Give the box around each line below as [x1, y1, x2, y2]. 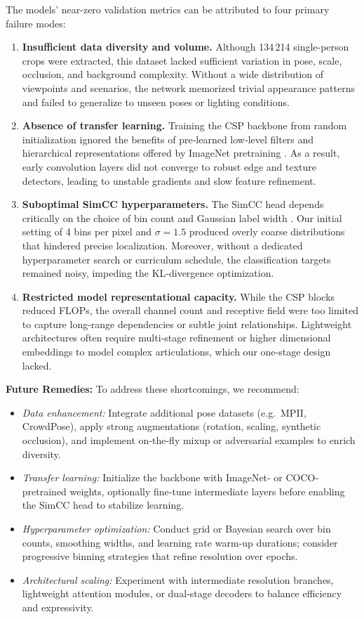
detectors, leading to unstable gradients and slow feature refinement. [22, 173, 316, 188]
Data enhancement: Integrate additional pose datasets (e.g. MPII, [22, 405, 306, 419]
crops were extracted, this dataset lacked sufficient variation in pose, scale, [22, 53, 342, 67]
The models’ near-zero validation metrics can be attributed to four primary [6, 2, 330, 16]
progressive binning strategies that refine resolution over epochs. [22, 549, 298, 563]
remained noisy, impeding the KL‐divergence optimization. [22, 266, 274, 280]
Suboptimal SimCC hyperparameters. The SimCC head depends [22, 197, 324, 211]
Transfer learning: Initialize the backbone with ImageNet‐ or [22, 470, 283, 485]
